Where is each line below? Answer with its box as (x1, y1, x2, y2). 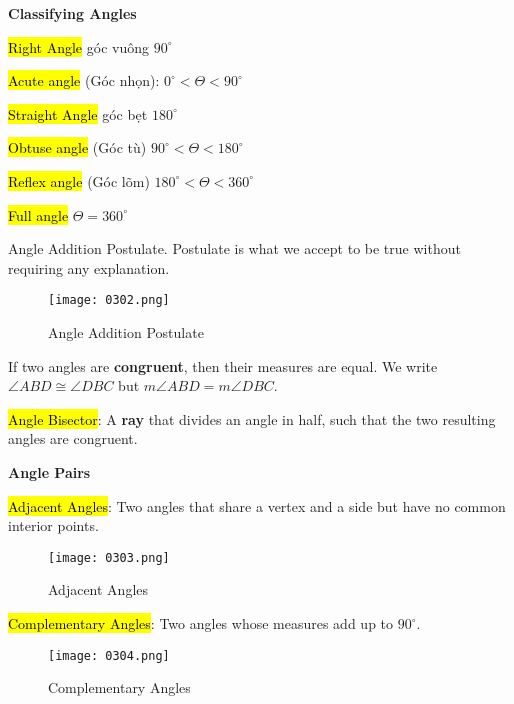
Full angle (8, 204, 69, 225)
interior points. (8, 515, 99, 536)
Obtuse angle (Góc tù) (8, 137, 147, 158)
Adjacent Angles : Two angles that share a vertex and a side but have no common (8, 495, 506, 516)
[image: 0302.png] (48, 293, 170, 308)
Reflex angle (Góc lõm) (8, 170, 150, 191)
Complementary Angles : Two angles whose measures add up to (8, 613, 394, 633)
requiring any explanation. (8, 257, 170, 278)
